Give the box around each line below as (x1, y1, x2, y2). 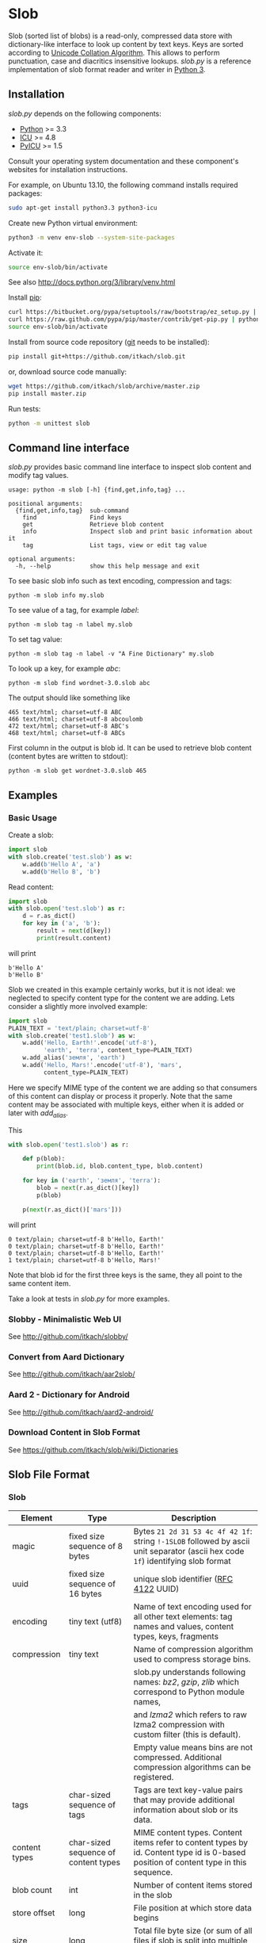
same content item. (8, 1278, 71, 1288)
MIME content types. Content (133, 1826, 243, 1838)
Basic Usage (8, 812, 58, 823)
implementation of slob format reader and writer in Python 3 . (8, 64, 206, 74)
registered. (133, 1771, 174, 1782)
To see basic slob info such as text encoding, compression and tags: (8, 576, 232, 586)
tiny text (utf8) (68, 1616, 123, 1627)
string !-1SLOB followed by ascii (133, 1536, 250, 1547)
